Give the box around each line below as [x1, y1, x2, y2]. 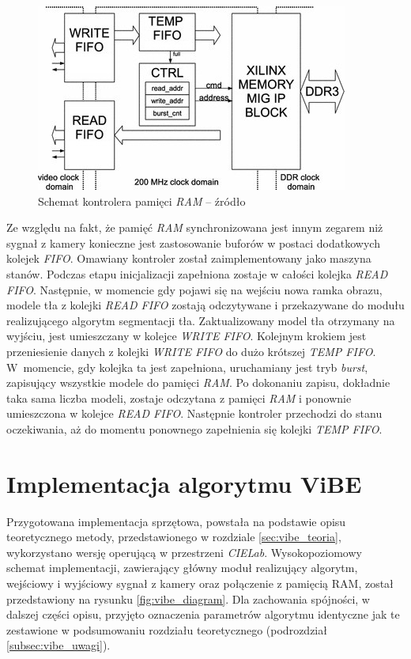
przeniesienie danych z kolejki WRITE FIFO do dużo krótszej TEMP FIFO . [6, 343, 376, 359]
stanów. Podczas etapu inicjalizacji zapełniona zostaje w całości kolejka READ [6, 265, 388, 282]
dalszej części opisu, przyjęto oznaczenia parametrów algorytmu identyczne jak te [6, 606, 400, 623]
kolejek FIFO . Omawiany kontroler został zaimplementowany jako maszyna [6, 250, 371, 267]
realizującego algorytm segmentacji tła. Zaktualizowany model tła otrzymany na [6, 312, 395, 328]
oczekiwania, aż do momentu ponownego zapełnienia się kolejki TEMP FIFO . [6, 420, 383, 437]
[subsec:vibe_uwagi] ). [6, 637, 111, 653]
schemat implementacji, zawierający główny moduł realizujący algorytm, [6, 559, 358, 576]
